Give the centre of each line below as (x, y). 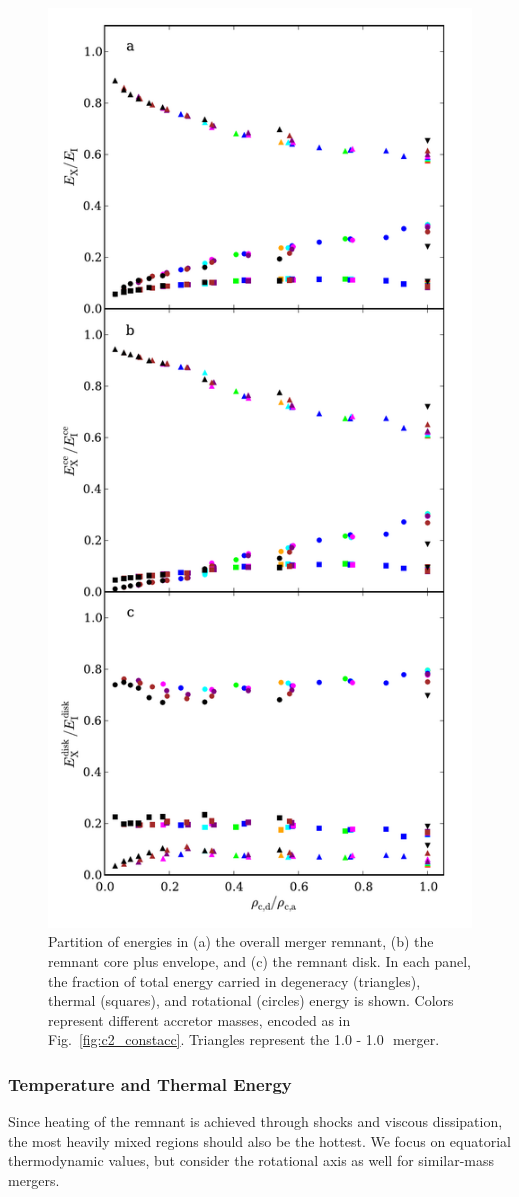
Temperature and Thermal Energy (150, 1083)
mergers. (34, 1180)
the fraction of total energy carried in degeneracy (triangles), (234, 980)
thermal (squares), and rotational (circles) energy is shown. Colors (251, 1000)
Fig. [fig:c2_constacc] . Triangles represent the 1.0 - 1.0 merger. (244, 1039)
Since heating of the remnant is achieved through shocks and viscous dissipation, (255, 1121)
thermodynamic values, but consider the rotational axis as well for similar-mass (251, 1160)
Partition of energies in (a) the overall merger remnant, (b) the (241, 941)
